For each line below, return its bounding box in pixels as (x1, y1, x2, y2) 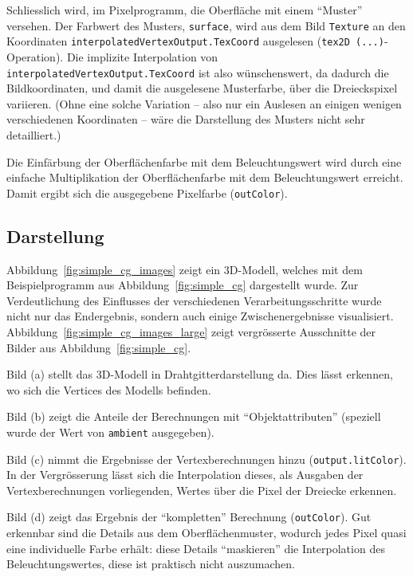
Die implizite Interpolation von (66, 48, 218, 65)
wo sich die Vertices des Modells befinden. (6, 381, 211, 398)
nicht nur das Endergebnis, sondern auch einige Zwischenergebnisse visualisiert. (6, 308, 394, 324)
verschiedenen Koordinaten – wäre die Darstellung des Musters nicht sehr (6, 111, 365, 128)
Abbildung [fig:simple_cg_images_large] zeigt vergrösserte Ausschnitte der (6, 323, 376, 340)
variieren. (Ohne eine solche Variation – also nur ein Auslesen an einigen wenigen (6, 95, 402, 112)
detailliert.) (6, 126, 61, 143)
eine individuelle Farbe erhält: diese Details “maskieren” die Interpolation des (6, 540, 385, 556)
